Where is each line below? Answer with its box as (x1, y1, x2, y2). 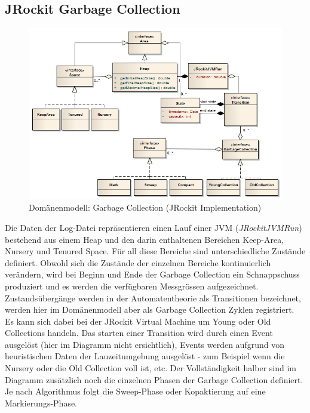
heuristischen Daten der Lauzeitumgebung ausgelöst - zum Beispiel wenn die (5, 350, 285, 362)
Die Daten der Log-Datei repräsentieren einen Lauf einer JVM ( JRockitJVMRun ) (5, 221, 302, 233)
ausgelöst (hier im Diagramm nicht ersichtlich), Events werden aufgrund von (5, 338, 284, 350)
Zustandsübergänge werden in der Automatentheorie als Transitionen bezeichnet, (5, 291, 301, 304)
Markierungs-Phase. (5, 396, 78, 409)
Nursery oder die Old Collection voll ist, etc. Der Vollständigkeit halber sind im (5, 362, 296, 374)
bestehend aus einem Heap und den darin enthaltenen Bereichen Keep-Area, (5, 233, 284, 245)
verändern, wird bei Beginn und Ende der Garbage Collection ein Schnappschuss (5, 268, 300, 281)
